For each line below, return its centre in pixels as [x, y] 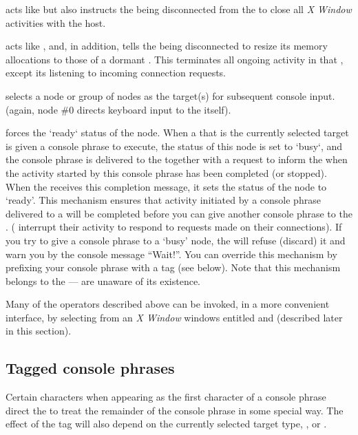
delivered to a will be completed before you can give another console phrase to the [179, 213]
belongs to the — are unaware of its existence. [103, 280]
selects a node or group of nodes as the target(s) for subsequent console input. [170, 95]
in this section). [39, 331]
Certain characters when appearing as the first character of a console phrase [166, 397]
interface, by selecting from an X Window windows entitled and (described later [174, 317]
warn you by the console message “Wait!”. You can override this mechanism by [171, 254]
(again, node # [38, 109]
